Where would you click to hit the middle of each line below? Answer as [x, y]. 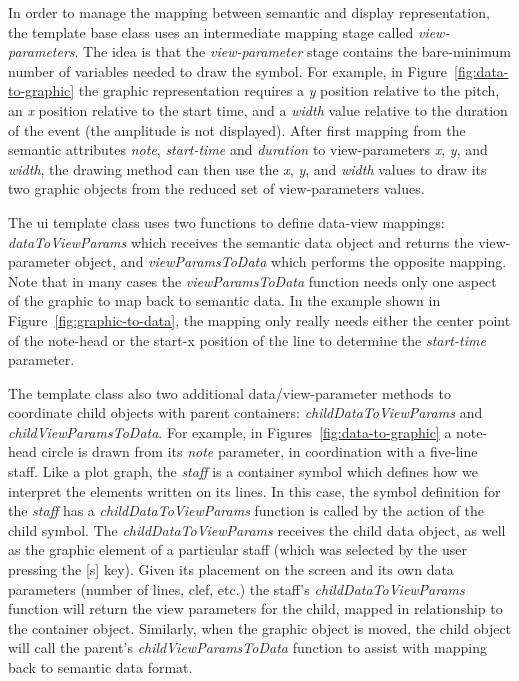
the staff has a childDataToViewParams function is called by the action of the [246, 510]
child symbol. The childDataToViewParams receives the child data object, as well [257, 529]
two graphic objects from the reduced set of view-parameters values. [216, 188]
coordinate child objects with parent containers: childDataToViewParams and [245, 412]
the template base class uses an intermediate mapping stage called [211, 31]
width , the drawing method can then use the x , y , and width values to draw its [247, 168]
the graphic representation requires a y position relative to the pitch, [289, 90]
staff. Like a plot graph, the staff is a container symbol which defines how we [243, 471]
